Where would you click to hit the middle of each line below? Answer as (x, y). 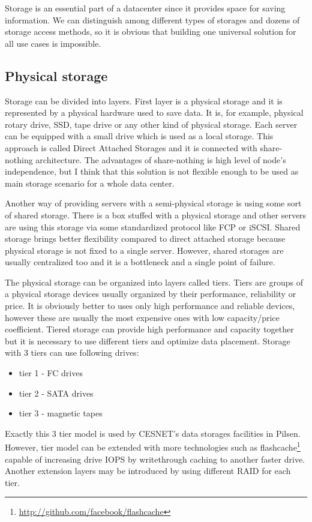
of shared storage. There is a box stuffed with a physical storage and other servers (156, 214)
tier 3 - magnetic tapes (61, 413)
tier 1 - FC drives (51, 373)
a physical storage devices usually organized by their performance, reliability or (151, 294)
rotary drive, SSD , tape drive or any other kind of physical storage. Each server (151, 124)
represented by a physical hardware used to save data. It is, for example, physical (154, 112)
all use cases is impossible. (53, 43)
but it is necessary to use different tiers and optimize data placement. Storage (148, 340)
